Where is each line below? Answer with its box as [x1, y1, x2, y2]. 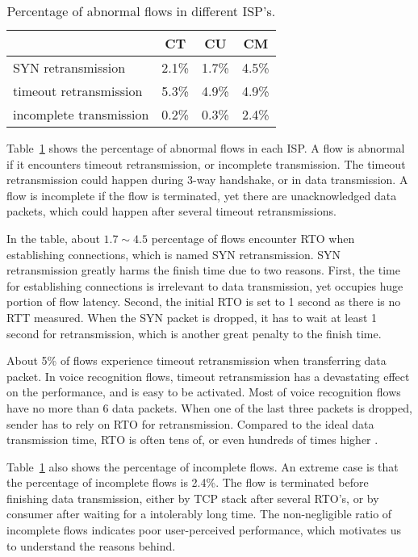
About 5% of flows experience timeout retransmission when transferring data [6, 352, 387, 369]
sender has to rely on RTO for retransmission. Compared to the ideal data [6, 415, 374, 432]
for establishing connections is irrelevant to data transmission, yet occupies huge [6, 277, 403, 294]
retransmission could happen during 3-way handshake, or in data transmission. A [6, 171, 408, 188]
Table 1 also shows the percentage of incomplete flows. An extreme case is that [6, 458, 399, 475]
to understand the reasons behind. [6, 537, 176, 554]
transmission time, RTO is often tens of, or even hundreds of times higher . [6, 431, 378, 448]
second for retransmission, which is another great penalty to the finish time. [6, 325, 382, 341]
